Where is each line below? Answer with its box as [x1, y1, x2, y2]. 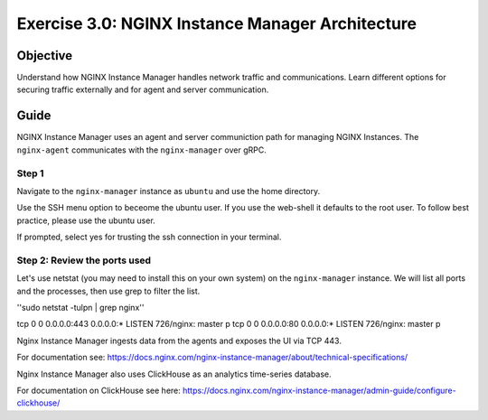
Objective [16, 48, 73, 63]
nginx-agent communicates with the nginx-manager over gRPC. [16, 145, 267, 155]
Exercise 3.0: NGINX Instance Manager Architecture [16, 14, 418, 33]
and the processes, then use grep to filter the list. [16, 285, 201, 296]
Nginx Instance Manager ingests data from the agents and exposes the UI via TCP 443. [16, 335, 343, 346]
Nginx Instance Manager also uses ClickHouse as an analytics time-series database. [16, 369, 332, 379]
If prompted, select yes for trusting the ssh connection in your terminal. [16, 231, 282, 243]
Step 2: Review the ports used [16, 254, 152, 266]
